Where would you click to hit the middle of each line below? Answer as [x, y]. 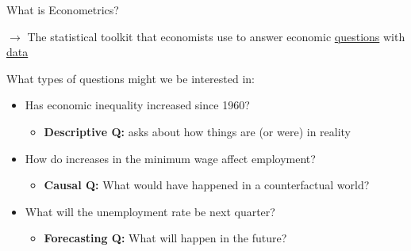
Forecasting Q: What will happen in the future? [165, 238]
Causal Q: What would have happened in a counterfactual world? [207, 185]
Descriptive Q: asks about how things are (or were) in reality [198, 131]
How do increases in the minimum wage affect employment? [170, 158]
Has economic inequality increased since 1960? [137, 105]
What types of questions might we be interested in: [131, 78]
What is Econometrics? [63, 10]
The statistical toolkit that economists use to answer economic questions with [216, 36]
